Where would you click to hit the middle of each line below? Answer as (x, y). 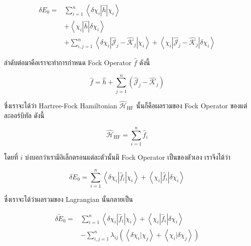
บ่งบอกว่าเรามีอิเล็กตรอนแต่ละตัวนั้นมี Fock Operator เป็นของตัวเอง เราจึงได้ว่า (127, 157)
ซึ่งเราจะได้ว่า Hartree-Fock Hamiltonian (61, 106)
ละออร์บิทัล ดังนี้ (24, 115)
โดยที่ (11, 157)
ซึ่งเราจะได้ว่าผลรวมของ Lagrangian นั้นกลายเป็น (68, 199)
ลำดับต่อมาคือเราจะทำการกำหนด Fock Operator (68, 62)
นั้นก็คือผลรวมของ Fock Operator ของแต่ (192, 106)
